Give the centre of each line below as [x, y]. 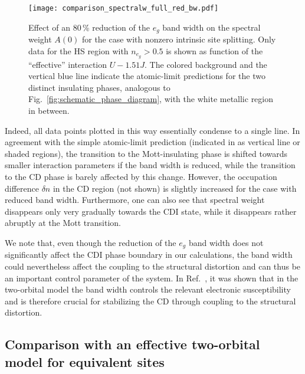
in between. [49, 110]
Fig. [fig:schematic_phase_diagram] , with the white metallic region [151, 99]
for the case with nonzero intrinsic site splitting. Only [179, 39]
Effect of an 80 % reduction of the [89, 27]
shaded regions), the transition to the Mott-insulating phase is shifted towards [146, 153]
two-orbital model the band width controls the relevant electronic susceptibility [148, 289]
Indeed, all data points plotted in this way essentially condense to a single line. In [152, 130]
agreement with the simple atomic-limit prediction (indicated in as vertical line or [152, 142]
